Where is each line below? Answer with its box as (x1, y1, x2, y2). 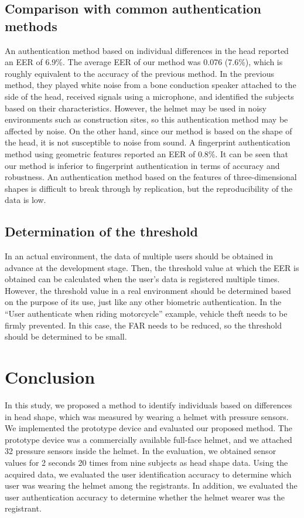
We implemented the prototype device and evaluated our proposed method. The (5, 422, 292, 434)
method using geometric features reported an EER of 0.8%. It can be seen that (5, 147, 288, 160)
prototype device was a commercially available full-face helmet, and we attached (5, 433, 292, 445)
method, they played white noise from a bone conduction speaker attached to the (5, 79, 296, 91)
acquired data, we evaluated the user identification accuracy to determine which (5, 468, 292, 480)
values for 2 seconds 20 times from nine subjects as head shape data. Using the (5, 456, 288, 468)
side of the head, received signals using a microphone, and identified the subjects (5, 90, 294, 102)
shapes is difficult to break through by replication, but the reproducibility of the (5, 182, 293, 194)
